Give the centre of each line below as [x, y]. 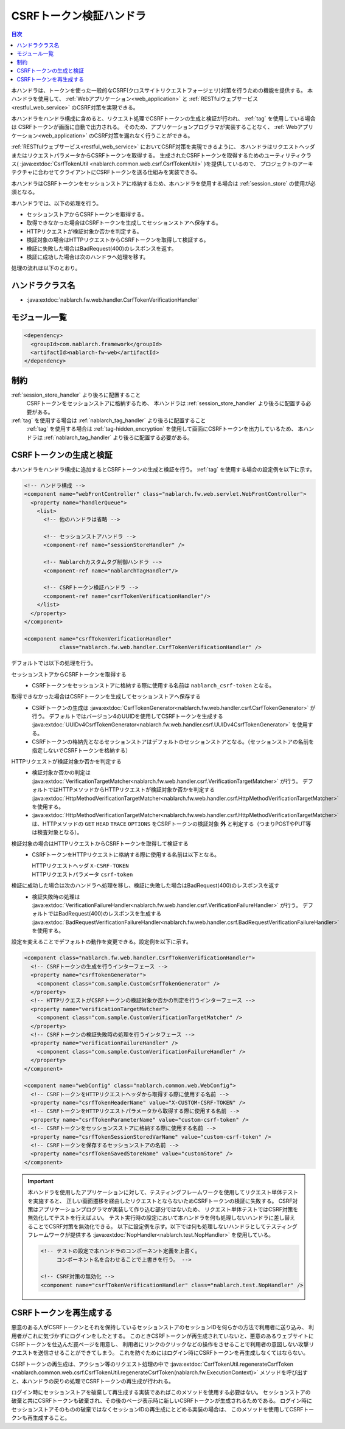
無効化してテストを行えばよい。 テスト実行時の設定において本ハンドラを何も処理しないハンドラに [151, 1218]
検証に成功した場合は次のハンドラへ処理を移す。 [88, 257]
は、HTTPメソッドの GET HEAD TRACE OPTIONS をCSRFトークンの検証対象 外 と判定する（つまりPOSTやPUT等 [172, 824]
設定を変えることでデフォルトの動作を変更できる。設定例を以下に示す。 [101, 942]
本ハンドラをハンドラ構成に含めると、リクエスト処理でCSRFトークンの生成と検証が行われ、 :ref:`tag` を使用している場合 [163, 119]
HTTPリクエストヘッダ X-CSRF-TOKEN [80, 866]
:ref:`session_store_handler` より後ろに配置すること [76, 395]
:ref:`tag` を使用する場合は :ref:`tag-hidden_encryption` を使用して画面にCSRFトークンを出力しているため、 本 [165, 429]
